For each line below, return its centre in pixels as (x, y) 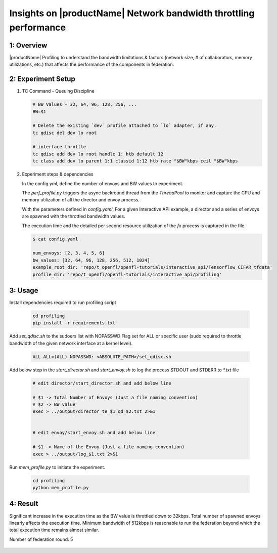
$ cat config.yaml (55, 239)
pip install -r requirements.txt (74, 323)
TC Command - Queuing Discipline (58, 91)
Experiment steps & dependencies (58, 174)
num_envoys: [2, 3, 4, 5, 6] (69, 253)
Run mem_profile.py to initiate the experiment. (57, 467)
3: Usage (24, 290)
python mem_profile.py (61, 487)
